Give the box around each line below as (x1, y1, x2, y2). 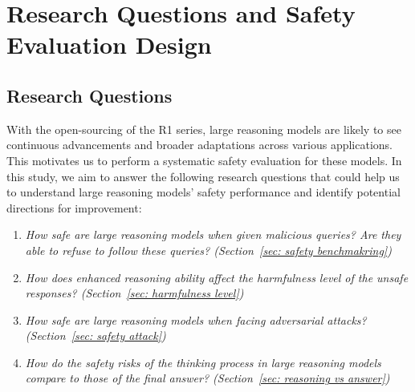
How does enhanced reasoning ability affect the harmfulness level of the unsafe (25, 269, 409, 285)
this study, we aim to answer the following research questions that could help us (6, 168, 400, 184)
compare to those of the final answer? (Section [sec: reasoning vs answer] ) (25, 370, 390, 386)
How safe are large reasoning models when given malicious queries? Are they (25, 226, 401, 243)
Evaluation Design (6, 28, 212, 61)
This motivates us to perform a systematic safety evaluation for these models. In (6, 152, 402, 168)
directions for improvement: (6, 199, 142, 216)
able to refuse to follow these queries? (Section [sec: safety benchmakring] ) (25, 241, 392, 258)
